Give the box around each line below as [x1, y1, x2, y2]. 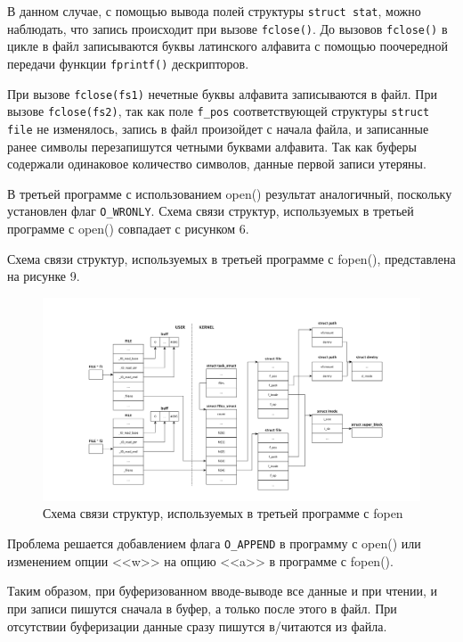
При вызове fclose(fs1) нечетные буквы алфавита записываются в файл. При [7, 84, 437, 103]
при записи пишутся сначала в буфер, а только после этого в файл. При [7, 598, 397, 617]
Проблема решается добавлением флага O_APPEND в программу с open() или [7, 534, 421, 553]
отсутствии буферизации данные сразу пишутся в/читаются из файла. [7, 616, 387, 635]
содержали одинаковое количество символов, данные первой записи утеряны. [7, 154, 426, 173]
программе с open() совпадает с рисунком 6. [7, 218, 249, 237]
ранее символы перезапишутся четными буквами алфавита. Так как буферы [7, 136, 417, 155]
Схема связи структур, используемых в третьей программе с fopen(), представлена [7, 249, 456, 267]
